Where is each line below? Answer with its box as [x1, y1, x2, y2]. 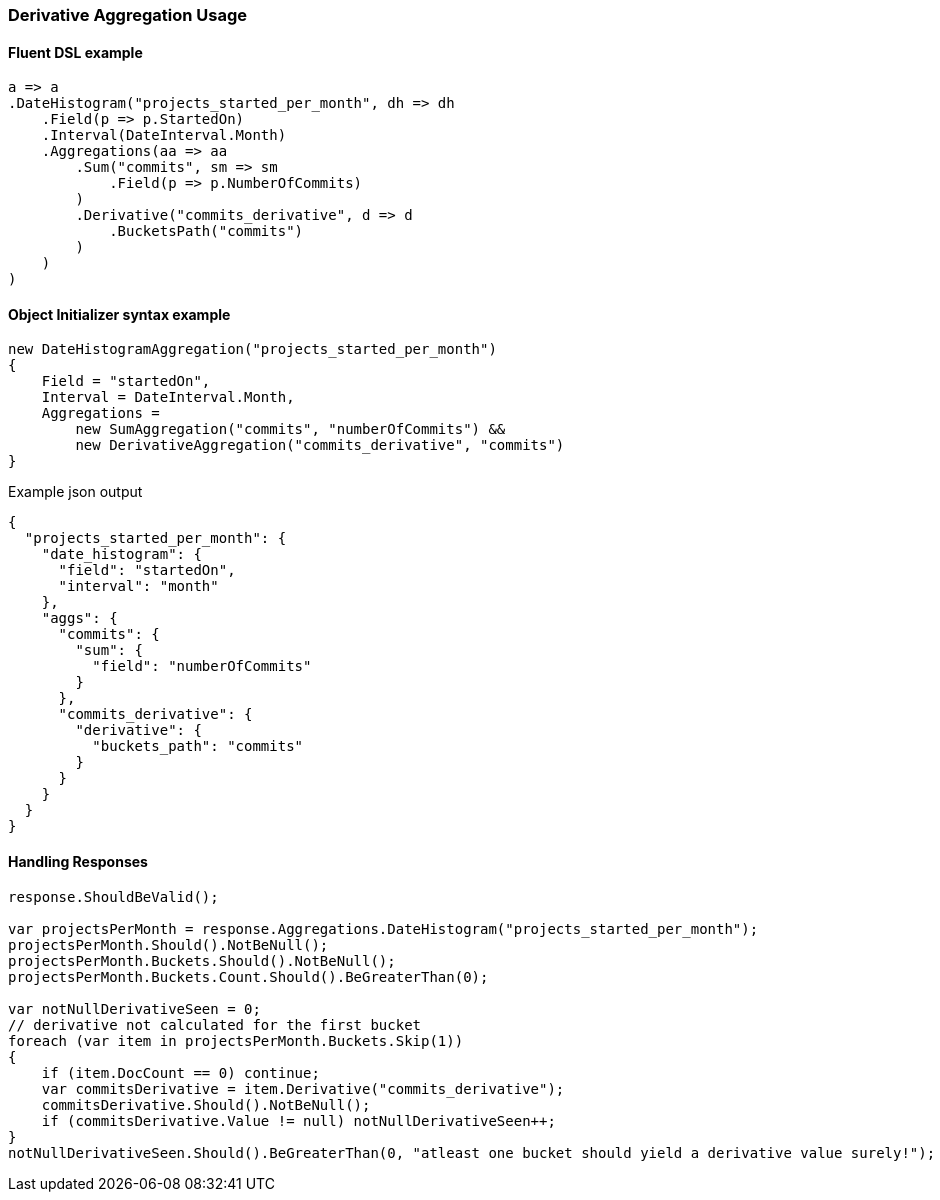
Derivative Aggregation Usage [8, 5, 248, 25]
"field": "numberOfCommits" [92, 658, 312, 675]
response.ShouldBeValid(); [8, 888, 219, 905]
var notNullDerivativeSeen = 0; [8, 1000, 261, 1017]
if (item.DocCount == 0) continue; [41, 1064, 320, 1081]
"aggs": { [41, 610, 118, 627]
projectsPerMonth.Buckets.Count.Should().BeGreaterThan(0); [8, 968, 489, 985]
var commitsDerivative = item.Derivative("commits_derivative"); [41, 1080, 565, 1097]
